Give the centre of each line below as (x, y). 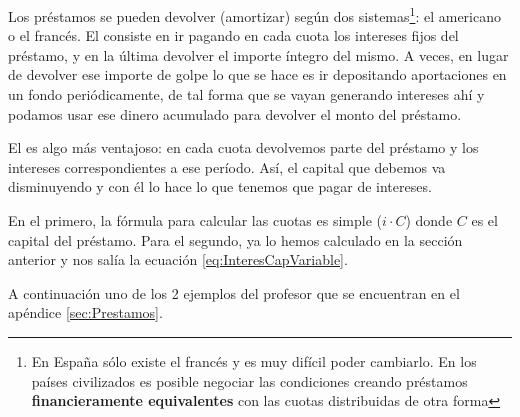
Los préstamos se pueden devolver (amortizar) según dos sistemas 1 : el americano (254, 14)
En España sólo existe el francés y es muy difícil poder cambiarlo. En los (254, 360)
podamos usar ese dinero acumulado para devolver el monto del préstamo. (235, 113)
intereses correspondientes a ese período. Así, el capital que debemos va (227, 166)
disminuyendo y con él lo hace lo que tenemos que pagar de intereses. (220, 186)
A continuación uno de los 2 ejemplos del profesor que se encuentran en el (234, 292)
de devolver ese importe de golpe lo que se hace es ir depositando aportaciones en (257, 74)
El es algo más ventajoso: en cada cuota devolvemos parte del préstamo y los (243, 147)
